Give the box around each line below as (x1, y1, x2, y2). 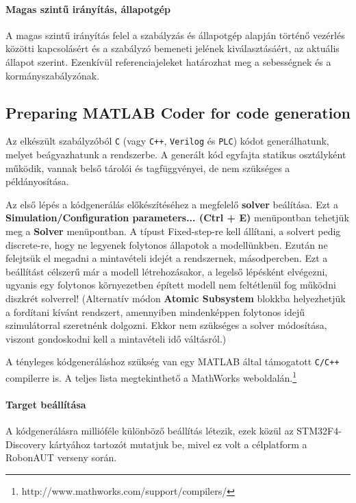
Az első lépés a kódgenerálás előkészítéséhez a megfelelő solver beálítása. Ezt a (5, 197, 339, 211)
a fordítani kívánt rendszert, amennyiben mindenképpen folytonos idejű (5, 304, 305, 319)
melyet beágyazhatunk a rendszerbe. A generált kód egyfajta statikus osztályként (5, 147, 346, 162)
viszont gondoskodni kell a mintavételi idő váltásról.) (5, 331, 227, 345)
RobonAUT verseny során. (5, 450, 117, 465)
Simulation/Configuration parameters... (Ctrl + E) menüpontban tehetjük (5, 210, 349, 225)
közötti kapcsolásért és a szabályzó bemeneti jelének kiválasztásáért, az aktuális (5, 41, 340, 56)
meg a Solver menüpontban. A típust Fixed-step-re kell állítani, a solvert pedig (5, 224, 341, 238)
